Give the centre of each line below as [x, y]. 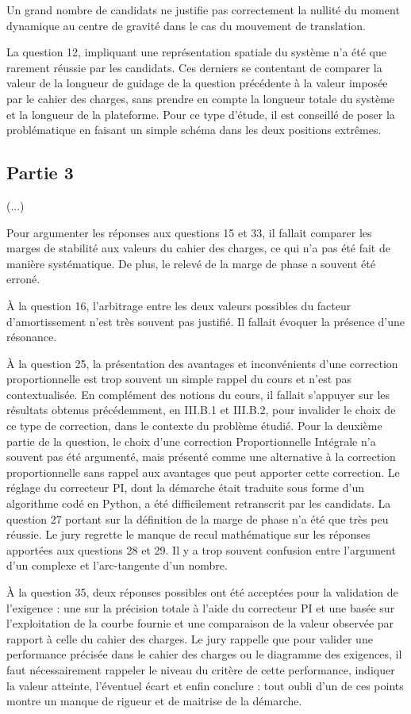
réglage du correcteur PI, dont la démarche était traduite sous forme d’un [185, 488]
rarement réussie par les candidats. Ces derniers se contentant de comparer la [194, 67]
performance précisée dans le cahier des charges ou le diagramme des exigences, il [204, 654]
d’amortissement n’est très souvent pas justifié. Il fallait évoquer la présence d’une [206, 321]
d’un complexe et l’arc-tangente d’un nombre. [117, 565]
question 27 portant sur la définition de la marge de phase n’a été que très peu [198, 518]
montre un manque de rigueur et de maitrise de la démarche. [154, 701]
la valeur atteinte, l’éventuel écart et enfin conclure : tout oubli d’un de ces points [205, 685]
